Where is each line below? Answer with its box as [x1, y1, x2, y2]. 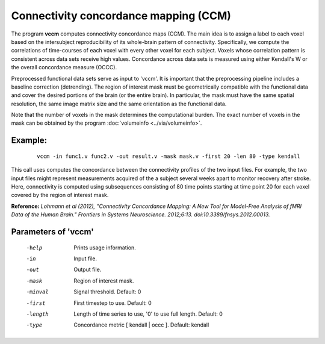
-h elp [26, 244, 43, 251]
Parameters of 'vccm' [11, 227, 94, 237]
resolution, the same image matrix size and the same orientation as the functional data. [11, 100, 227, 107]
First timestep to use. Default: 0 [73, 299, 152, 307]
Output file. [73, 266, 102, 274]
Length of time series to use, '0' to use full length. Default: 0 [73, 310, 223, 317]
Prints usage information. [73, 244, 137, 251]
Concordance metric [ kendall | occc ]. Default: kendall [73, 321, 209, 328]
